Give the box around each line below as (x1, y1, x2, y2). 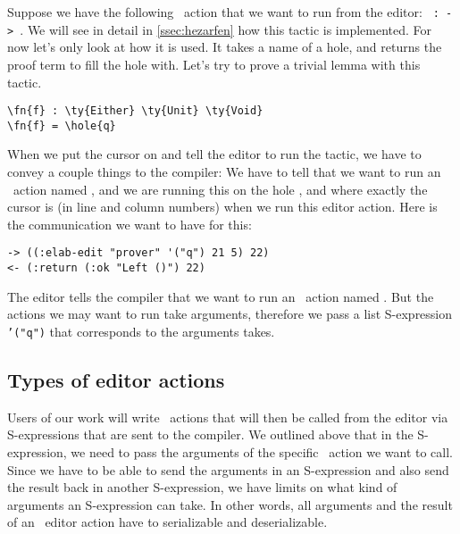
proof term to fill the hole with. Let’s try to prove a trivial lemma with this (7, 54, 421, 73)
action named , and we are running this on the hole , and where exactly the (13, 179, 428, 198)
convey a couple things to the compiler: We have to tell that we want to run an (7, 163, 441, 180)
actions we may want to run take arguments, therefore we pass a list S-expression (7, 305, 453, 323)
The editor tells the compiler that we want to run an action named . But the (7, 287, 434, 305)
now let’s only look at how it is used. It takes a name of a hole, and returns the (7, 38, 442, 56)
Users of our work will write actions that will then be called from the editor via (7, 407, 448, 426)
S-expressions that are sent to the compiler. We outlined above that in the (7, 425, 414, 444)
